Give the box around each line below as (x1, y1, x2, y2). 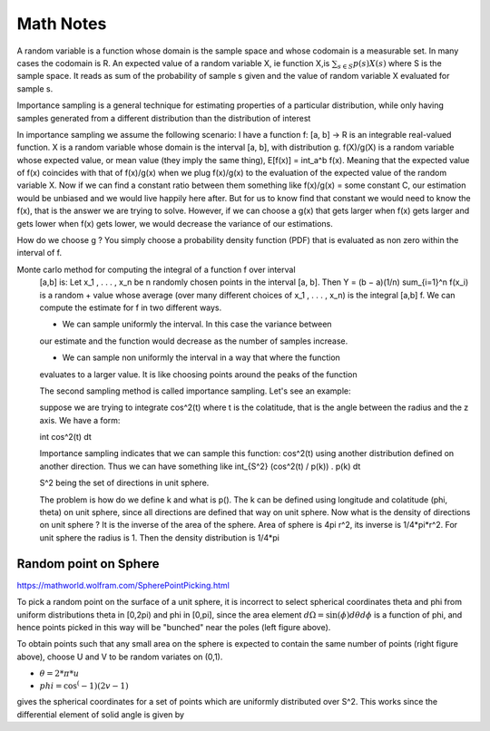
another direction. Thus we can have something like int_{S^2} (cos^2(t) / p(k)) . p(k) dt (39, 461, 361, 472)
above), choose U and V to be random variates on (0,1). (16, 651, 223, 662)
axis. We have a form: (39, 414, 121, 425)
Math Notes (16, 14, 107, 34)
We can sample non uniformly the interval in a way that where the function (62, 352, 340, 363)
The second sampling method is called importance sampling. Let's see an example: (39, 385, 351, 396)
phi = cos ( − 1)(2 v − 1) (39, 679, 129, 691)
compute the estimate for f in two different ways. (39, 302, 222, 313)
